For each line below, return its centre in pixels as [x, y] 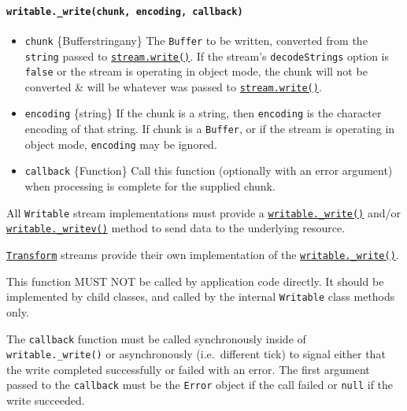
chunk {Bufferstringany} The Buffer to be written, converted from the [196, 40]
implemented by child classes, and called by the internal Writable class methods [201, 296]
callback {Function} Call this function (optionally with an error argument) [209, 170]
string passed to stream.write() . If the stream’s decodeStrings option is [207, 56]
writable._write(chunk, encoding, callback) [125, 11]
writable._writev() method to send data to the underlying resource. [176, 228]
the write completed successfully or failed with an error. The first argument [188, 369]
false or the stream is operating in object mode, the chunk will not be [196, 71]
